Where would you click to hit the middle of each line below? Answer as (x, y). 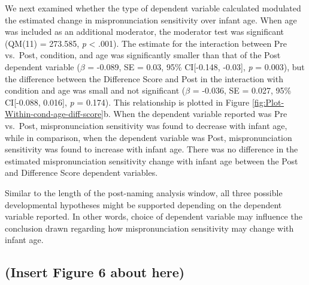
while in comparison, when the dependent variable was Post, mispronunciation (149, 137)
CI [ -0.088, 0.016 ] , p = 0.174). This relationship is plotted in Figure (127, 102)
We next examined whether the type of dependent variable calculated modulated (153, 8)
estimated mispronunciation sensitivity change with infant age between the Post (152, 160)
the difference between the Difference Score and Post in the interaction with (144, 78)
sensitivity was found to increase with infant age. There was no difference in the (152, 149)
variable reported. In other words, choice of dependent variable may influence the (154, 216)
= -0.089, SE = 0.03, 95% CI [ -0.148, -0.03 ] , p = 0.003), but (196, 66)
